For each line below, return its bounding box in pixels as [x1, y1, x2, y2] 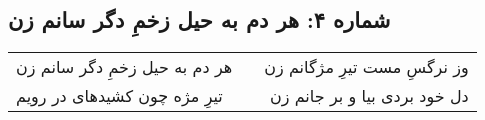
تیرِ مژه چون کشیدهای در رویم [16, 84, 223, 108]
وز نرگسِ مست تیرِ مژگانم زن [264, 55, 469, 79]
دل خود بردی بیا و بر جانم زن [269, 84, 469, 108]
